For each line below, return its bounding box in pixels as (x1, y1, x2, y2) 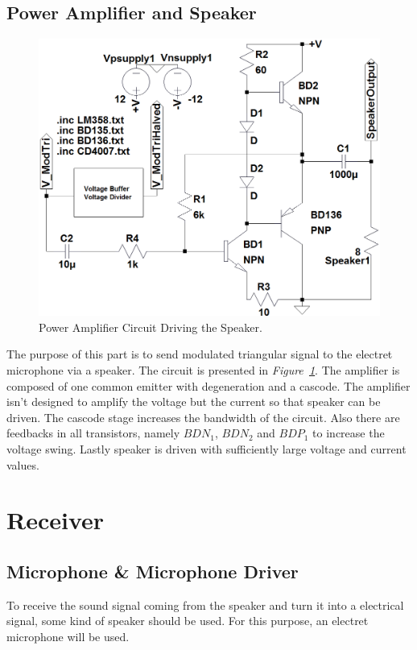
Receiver (6, 503, 105, 536)
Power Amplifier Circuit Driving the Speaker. (39, 318, 262, 335)
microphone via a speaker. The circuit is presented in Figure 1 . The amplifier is (6, 362, 400, 379)
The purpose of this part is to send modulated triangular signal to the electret (6, 346, 393, 362)
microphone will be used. (6, 627, 130, 644)
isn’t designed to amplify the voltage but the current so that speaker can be (6, 393, 381, 410)
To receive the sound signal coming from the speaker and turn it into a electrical (6, 596, 404, 613)
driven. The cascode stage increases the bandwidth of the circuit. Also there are (6, 408, 400, 425)
